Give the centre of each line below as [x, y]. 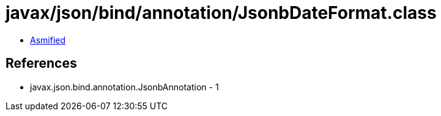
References [41, 63]
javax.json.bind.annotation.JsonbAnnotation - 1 [124, 87]
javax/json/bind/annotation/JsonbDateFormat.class [221, 13]
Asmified [48, 40]
